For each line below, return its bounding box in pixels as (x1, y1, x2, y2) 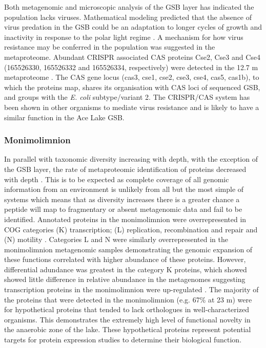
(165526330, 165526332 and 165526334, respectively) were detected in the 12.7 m (4, 61, 258, 72)
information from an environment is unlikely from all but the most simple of (4, 184, 244, 194)
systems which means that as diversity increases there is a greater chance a (4, 193, 240, 204)
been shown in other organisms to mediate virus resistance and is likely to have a (4, 101, 259, 112)
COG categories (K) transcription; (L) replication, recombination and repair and (4, 224, 258, 234)
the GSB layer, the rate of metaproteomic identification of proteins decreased (4, 163, 247, 174)
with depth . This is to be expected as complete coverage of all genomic (4, 173, 229, 184)
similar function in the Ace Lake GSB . (4, 112, 125, 122)
